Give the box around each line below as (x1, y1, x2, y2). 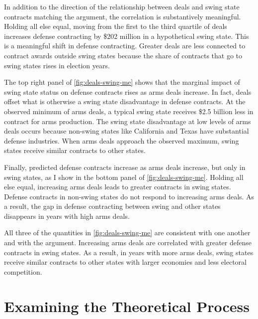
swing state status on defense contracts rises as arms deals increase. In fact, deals (4, 86, 252, 97)
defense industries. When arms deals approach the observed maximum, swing (4, 135, 239, 146)
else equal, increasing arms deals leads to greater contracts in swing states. (4, 181, 231, 192)
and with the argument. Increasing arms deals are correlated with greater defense (4, 237, 252, 248)
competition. (4, 266, 42, 277)
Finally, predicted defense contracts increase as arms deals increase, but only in (4, 161, 246, 172)
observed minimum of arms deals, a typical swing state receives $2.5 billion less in (4, 106, 254, 116)
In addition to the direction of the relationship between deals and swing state (4, 1, 240, 11)
